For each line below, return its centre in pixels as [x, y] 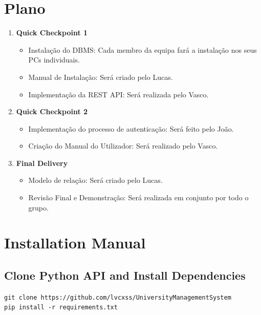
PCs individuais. [54, 60]
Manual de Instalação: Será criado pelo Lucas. [101, 77]
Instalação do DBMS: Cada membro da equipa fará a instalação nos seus [143, 49]
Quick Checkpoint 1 [52, 33]
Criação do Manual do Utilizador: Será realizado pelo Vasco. [123, 146]
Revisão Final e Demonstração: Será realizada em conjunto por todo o [138, 197]
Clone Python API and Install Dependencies [125, 275]
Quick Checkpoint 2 [52, 111]
